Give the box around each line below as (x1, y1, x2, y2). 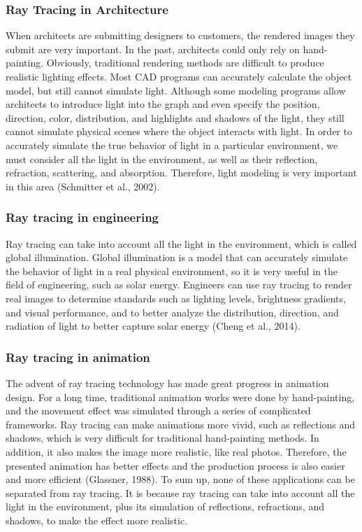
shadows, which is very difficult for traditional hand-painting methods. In (6, 430, 319, 445)
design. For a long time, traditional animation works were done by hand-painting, (6, 389, 355, 404)
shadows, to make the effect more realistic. (6, 512, 188, 527)
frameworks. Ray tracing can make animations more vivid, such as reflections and (6, 416, 356, 431)
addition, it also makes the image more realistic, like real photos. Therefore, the (6, 444, 347, 458)
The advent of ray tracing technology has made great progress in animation (6, 375, 329, 390)
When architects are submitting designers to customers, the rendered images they (6, 28, 355, 43)
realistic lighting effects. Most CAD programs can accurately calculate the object (6, 69, 352, 83)
